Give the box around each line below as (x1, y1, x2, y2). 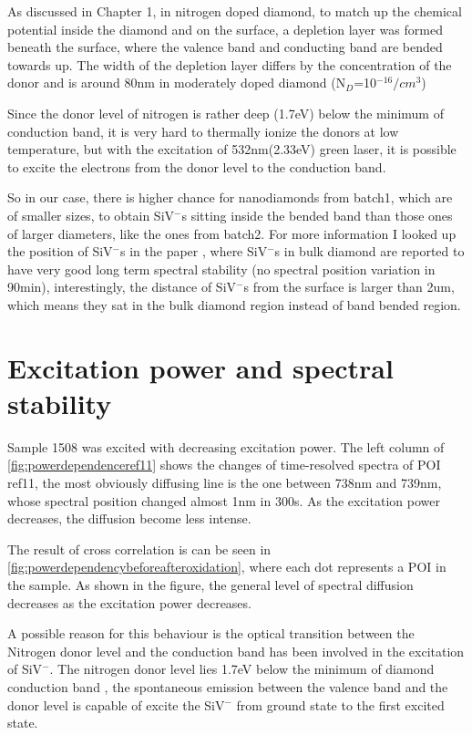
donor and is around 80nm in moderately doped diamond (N (7, 73, 346, 92)
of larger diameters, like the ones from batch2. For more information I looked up (7, 223, 457, 243)
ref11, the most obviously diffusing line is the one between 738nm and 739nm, (7, 473, 442, 492)
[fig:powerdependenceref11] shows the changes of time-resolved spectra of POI (7, 455, 441, 474)
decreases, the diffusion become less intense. (7, 509, 251, 528)
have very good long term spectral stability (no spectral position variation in (7, 259, 436, 278)
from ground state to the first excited (236, 695, 445, 714)
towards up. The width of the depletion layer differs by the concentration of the (7, 55, 452, 74)
